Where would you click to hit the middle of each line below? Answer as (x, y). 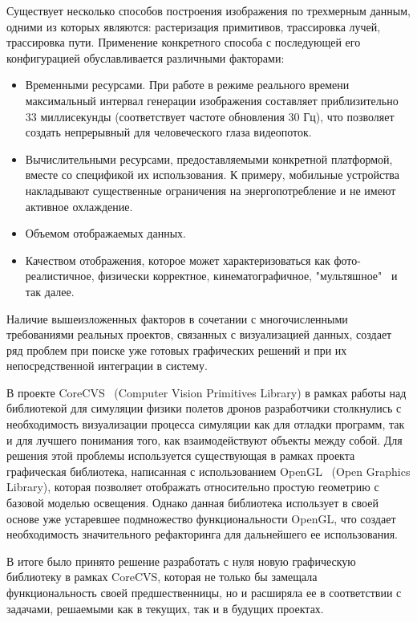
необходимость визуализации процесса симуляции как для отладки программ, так (206, 424)
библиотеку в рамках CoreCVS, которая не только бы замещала (162, 577)
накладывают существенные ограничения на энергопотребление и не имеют (211, 190)
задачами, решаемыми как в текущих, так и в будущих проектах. (165, 608)
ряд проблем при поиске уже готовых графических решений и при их (177, 350)
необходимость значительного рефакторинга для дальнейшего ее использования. (202, 534)
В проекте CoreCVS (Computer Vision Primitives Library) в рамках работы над (206, 392)
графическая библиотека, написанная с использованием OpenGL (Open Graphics (208, 471)
